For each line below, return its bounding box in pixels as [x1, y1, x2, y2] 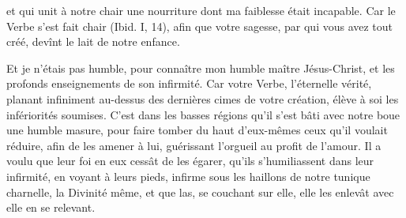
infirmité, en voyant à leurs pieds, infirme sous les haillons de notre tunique [6, 167, 370, 184]
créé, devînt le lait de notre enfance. [6, 33, 180, 50]
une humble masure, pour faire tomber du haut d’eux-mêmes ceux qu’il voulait [6, 122, 388, 138]
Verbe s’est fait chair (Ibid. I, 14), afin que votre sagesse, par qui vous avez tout [6, 17, 393, 34]
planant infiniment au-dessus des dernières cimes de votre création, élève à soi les [6, 90, 399, 107]
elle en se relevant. [6, 199, 96, 216]
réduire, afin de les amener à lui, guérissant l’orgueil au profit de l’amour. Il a [6, 137, 382, 153]
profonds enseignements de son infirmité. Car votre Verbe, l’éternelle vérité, [6, 75, 372, 92]
